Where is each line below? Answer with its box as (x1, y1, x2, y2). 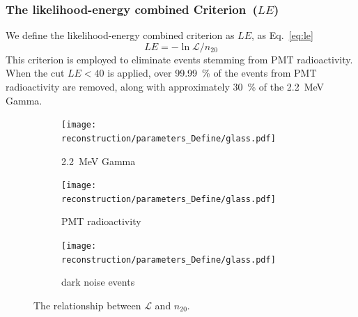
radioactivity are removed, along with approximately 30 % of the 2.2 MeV (6, 79, 325, 93)
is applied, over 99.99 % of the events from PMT (107, 65, 317, 80)
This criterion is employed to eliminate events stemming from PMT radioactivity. (6, 52, 353, 66)
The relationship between (33, 297, 141, 312)
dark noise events (61, 275, 135, 289)
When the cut (6, 65, 65, 80)
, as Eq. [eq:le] (251, 28, 313, 42)
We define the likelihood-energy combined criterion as (6, 28, 235, 42)
